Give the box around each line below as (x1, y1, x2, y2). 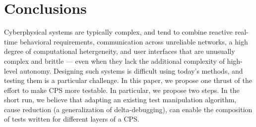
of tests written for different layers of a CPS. (4, 114, 139, 124)
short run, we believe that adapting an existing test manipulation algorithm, (4, 94, 237, 105)
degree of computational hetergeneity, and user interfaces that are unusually (4, 46, 235, 56)
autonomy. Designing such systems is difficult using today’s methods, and (19, 65, 243, 76)
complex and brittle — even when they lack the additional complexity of (4, 55, 225, 66)
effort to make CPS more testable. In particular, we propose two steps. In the (4, 85, 240, 95)
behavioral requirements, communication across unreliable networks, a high (19, 36, 248, 46)
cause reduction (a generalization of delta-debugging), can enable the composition (4, 104, 253, 114)
